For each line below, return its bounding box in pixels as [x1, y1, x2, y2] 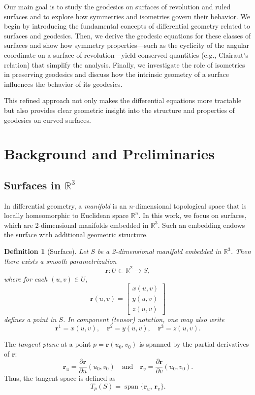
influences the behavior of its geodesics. [4, 78, 123, 89]
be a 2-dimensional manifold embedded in [97, 246, 222, 256]
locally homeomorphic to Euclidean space [4, 210, 129, 220]
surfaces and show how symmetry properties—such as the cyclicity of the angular [4, 40, 250, 50]
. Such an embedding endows [158, 219, 245, 230]
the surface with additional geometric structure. [4, 229, 148, 240]
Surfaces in [4, 177, 61, 192]
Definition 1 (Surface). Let [4, 246, 89, 256]
